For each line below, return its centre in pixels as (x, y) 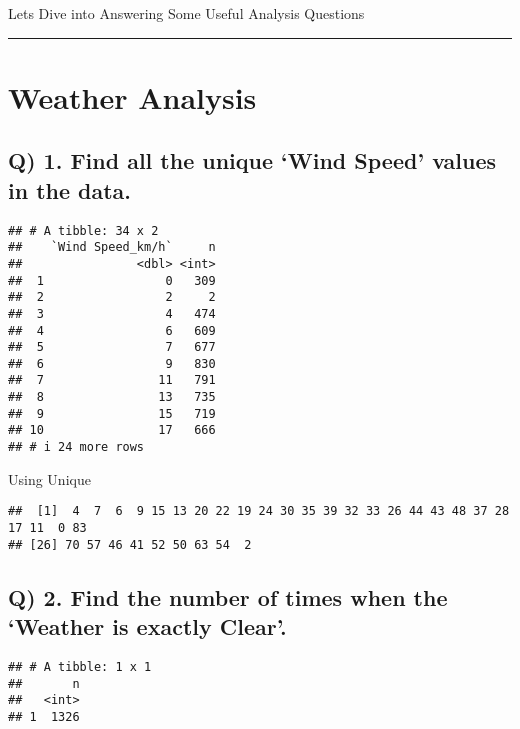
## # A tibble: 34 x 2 (83, 230)
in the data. (70, 189)
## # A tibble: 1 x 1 (80, 666)
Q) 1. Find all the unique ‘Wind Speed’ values (252, 160)
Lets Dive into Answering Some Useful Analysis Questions (186, 13)
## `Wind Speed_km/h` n (112, 247)
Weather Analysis (132, 96)
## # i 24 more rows (76, 447)
